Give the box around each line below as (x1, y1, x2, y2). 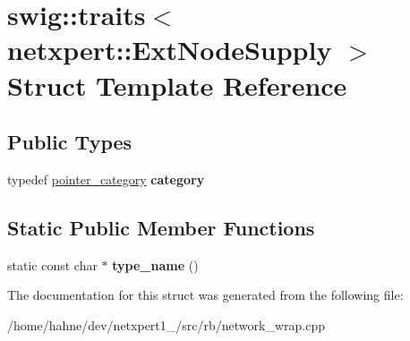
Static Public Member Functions (7, 213, 315, 241)
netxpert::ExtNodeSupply (7, 31, 332, 68)
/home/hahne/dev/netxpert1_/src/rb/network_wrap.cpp (7, 315, 325, 334)
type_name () (112, 255, 199, 274)
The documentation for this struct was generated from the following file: (7, 286, 404, 304)
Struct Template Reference (7, 66, 347, 103)
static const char (7, 255, 98, 274)
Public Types (7, 128, 132, 156)
